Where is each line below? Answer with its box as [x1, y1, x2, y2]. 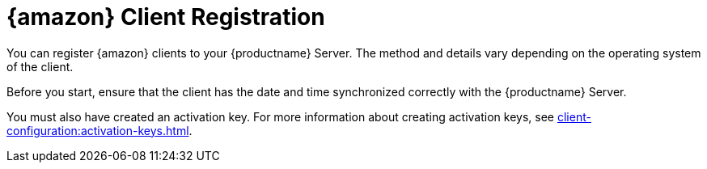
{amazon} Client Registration [6, 3, 325, 31]
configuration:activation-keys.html [6, 123, 189, 137]
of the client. [6, 59, 74, 74]
